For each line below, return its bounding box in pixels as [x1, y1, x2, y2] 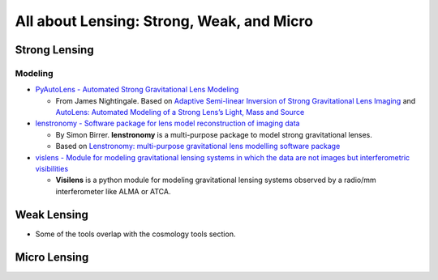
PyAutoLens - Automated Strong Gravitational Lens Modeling [35, 85, 239, 95]
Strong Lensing [15, 43, 94, 57]
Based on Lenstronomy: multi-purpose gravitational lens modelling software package [55, 142, 341, 151]
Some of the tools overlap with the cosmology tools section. [35, 229, 236, 239]
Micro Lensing [15, 250, 89, 264]
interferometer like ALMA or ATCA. [55, 186, 171, 196]
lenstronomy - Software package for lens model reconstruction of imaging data [35, 118, 300, 129]
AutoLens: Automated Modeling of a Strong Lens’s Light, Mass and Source [55, 108, 305, 117]
